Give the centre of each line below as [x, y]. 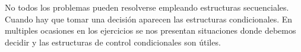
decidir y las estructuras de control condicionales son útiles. [113, 42]
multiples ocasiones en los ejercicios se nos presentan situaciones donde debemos [150, 30]
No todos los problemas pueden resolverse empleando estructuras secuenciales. [147, 7]
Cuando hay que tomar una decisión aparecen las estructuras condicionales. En [149, 19]
